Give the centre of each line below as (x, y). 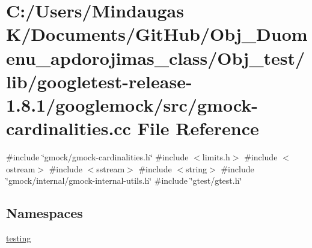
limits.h (216, 157)
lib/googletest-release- (99, 81)
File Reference (198, 128)
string (196, 168)
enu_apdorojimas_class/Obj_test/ (156, 57)
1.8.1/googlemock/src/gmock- (132, 104)
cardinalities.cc (69, 128)
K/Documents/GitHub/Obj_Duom (157, 34)
